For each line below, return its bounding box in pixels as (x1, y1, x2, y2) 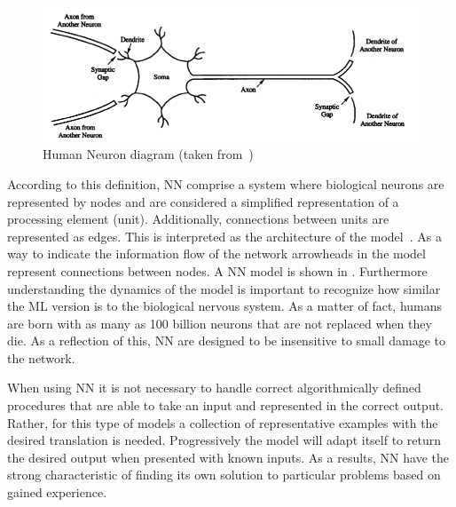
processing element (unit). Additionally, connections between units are (7, 210, 389, 228)
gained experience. (7, 483, 107, 502)
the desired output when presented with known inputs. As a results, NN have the (7, 448, 449, 466)
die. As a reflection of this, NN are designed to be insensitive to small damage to (7, 331, 446, 350)
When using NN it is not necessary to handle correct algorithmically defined (7, 378, 421, 397)
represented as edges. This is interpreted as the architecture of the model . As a (7, 226, 442, 245)
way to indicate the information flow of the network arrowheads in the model (7, 244, 426, 263)
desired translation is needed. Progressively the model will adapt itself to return (7, 431, 441, 449)
